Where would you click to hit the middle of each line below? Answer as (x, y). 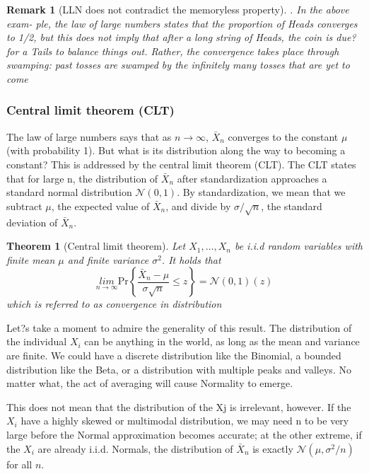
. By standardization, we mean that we (261, 192)
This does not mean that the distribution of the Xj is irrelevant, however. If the (179, 406)
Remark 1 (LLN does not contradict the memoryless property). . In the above (178, 9)
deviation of (32, 222)
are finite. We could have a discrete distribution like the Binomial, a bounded (174, 355)
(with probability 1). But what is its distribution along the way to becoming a (176, 150)
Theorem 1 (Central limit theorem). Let (96, 246)
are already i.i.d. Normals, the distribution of (135, 448)
